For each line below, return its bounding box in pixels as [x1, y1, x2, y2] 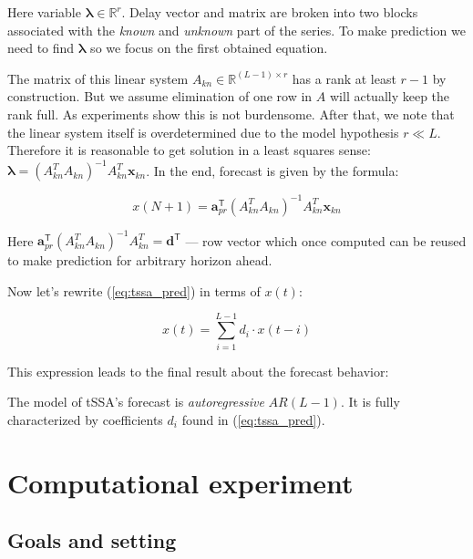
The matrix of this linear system [7, 68, 189, 88]
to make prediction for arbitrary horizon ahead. [7, 251, 272, 270]
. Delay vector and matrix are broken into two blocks [121, 3, 418, 21]
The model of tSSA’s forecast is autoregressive [7, 392, 264, 411]
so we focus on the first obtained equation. [90, 38, 328, 57]
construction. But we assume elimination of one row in [7, 87, 313, 106]
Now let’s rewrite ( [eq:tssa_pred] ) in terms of [7, 281, 261, 300]
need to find [7, 38, 75, 57]
